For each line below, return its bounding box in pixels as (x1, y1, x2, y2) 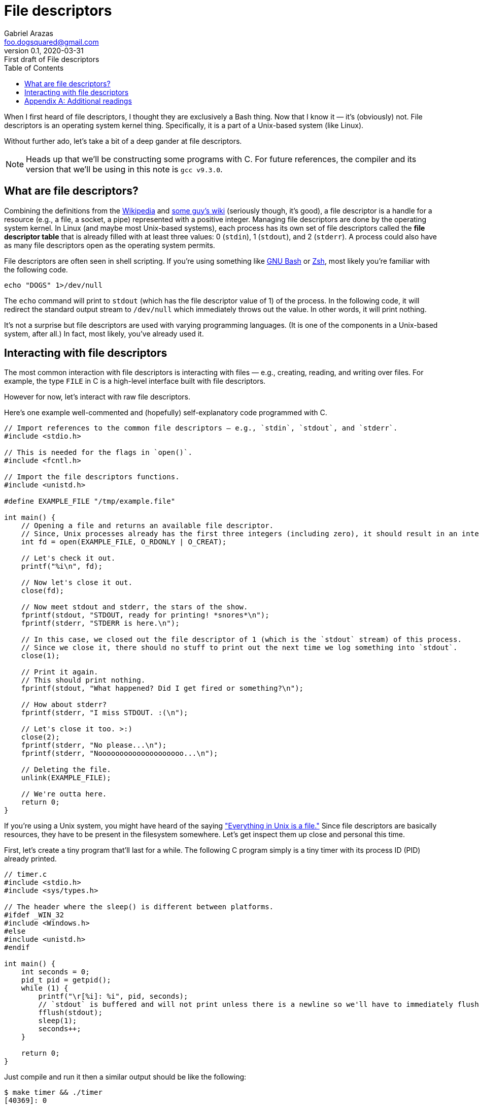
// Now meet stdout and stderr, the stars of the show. (21, 603, 248, 611)
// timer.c (4, 870, 47, 879)
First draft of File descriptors (4, 54, 99, 64)
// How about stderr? (21, 700, 107, 709)
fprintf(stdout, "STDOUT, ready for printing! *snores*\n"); (21, 611, 269, 620)
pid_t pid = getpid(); (21, 976, 111, 984)
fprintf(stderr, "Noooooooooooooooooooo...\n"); (21, 749, 218, 758)
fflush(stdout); (38, 1008, 102, 1017)
